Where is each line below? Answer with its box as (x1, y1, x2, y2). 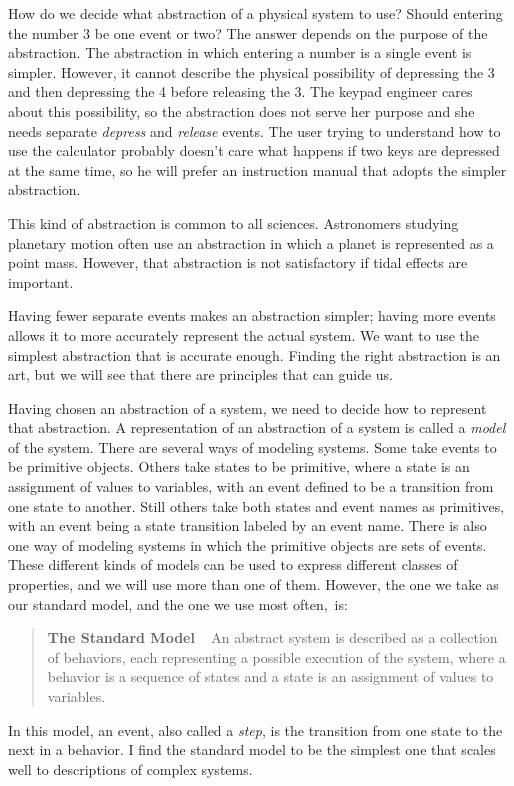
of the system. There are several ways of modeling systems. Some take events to (8, 436, 497, 457)
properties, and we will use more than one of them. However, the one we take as (8, 574, 499, 595)
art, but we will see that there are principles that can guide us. (8, 364, 393, 385)
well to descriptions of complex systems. (8, 758, 253, 779)
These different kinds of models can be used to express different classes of (8, 554, 458, 575)
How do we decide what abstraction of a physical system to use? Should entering (8, 3, 503, 23)
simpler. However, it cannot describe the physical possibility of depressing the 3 (8, 61, 495, 82)
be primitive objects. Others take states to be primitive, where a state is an (8, 456, 470, 477)
